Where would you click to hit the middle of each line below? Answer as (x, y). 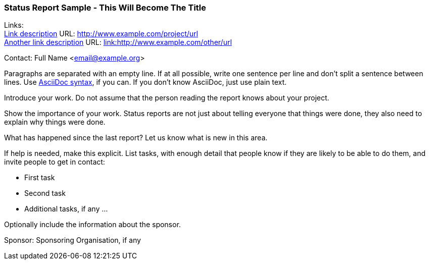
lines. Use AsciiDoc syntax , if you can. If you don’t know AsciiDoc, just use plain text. (146, 82)
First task (40, 178)
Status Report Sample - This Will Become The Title (105, 8)
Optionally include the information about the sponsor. (92, 225)
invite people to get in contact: (55, 162)
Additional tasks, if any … (66, 209)
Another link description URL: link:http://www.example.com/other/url (118, 42)
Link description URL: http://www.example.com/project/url (101, 34)
